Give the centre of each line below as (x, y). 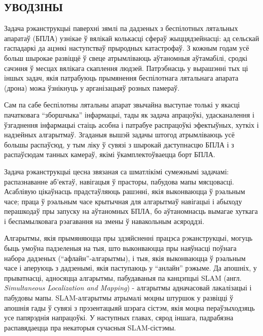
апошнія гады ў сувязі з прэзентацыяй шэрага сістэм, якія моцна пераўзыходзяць (129, 307)
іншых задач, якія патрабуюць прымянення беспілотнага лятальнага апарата (121, 78)
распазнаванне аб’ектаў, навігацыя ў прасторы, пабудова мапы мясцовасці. (119, 181)
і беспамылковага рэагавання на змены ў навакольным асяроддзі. (104, 221)
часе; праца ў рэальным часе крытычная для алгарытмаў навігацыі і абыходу (123, 201)
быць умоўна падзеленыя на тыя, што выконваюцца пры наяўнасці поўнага (120, 248)
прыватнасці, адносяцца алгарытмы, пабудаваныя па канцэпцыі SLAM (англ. (123, 277)
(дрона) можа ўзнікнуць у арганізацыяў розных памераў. (92, 87)
